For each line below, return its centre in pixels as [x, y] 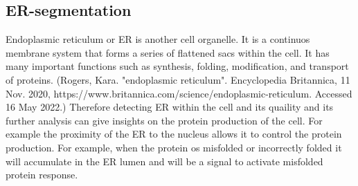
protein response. [42, 175]
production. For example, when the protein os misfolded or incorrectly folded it [174, 147]
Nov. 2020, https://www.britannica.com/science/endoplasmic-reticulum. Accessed [179, 93]
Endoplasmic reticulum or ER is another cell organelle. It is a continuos [158, 39]
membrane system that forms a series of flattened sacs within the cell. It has [168, 52]
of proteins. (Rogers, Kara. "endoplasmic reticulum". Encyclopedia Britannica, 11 [178, 79]
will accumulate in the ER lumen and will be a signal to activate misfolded [164, 161]
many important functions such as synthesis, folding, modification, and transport [177, 66]
